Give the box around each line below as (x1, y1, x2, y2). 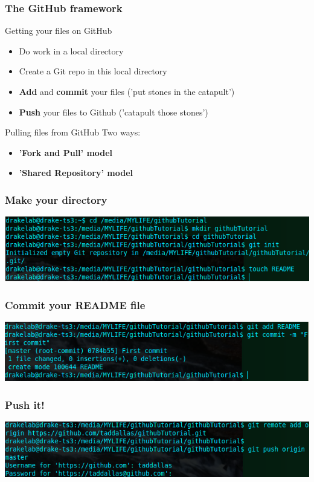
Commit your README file (5, 297, 146, 312)
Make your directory (5, 192, 107, 207)
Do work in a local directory (19, 44, 124, 57)
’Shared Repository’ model (19, 166, 133, 179)
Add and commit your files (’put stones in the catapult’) (19, 85, 235, 97)
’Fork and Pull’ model (19, 146, 113, 158)
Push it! (5, 397, 45, 412)
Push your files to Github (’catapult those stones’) (19, 105, 208, 118)
